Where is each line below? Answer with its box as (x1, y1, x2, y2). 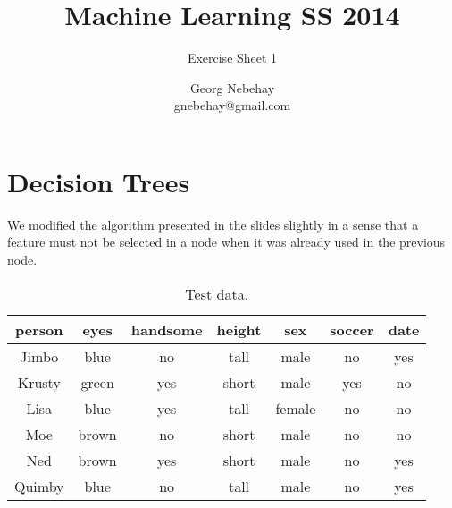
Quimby (14, 475, 64, 496)
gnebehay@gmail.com (173, 96, 291, 114)
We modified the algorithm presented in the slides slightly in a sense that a (7, 215, 419, 233)
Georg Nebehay (189, 78, 275, 97)
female (275, 397, 316, 419)
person (15, 318, 63, 340)
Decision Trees (7, 163, 190, 199)
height (216, 318, 262, 340)
